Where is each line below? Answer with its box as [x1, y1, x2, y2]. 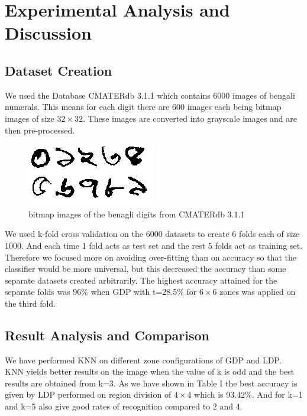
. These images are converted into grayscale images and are [82, 112, 298, 124]
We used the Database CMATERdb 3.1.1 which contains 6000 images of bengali [5, 89, 295, 101]
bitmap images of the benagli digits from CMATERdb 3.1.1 [28, 207, 245, 220]
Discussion [5, 21, 92, 45]
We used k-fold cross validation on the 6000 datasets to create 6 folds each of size [5, 227, 300, 240]
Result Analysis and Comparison [5, 326, 210, 344]
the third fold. [5, 297, 56, 309]
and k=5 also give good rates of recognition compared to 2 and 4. [5, 400, 243, 412]
